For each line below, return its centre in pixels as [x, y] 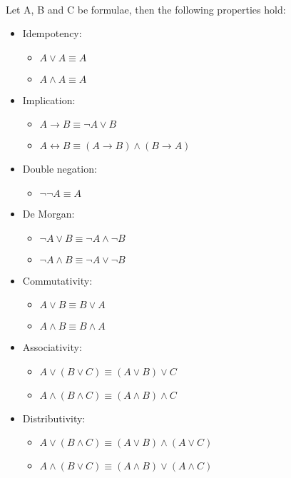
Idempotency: [52, 33]
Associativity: [52, 347]
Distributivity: [54, 418]
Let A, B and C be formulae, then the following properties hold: [146, 9]
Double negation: [60, 169]
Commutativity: [57, 280]
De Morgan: [48, 213]
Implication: [49, 100]
